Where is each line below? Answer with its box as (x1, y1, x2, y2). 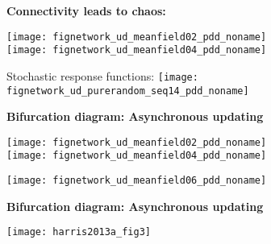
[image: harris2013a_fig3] (6, 226, 151, 238)
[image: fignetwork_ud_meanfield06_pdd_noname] (6, 175, 267, 187)
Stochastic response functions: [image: (6, 67, 198, 84)
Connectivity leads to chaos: (6, 2, 166, 19)
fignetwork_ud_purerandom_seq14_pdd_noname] (6, 85, 249, 97)
